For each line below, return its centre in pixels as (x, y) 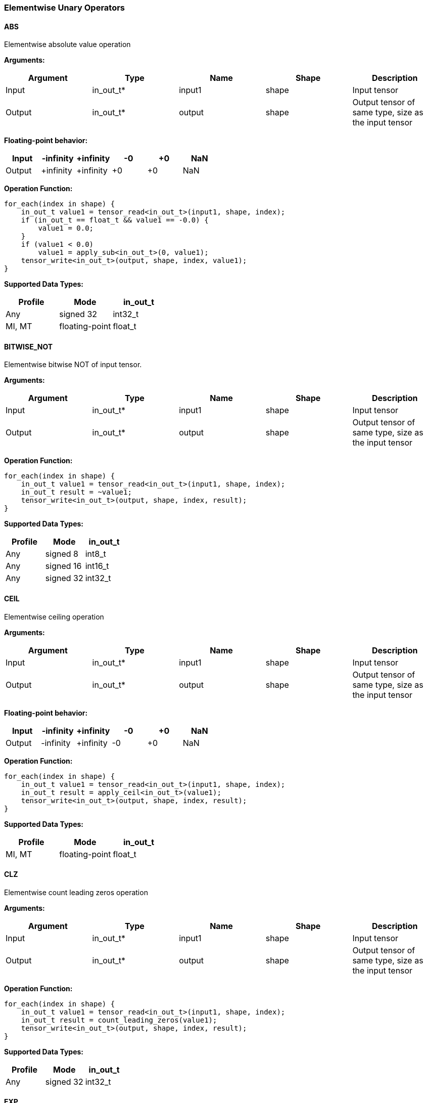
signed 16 (63, 566)
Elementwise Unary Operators (65, 8)
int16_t (97, 566)
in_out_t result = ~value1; (76, 492)
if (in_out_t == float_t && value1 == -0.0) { (115, 220)
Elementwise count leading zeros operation (76, 892)
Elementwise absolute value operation (67, 45)
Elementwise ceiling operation (54, 616)
